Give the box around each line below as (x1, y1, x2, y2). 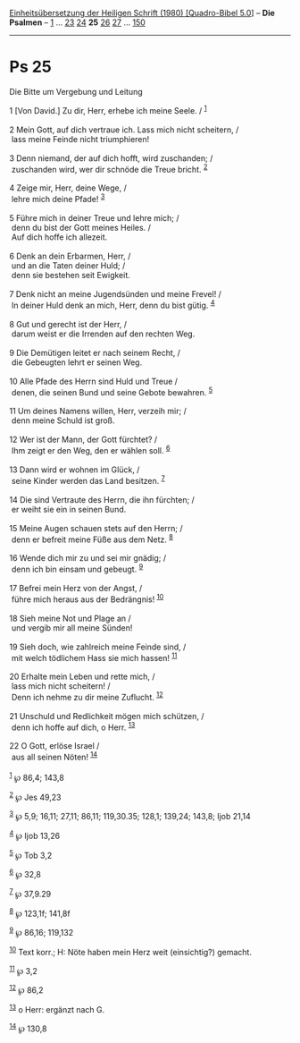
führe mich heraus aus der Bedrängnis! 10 (11, 592, 164, 605)
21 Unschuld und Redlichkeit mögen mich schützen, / (9, 710, 204, 721)
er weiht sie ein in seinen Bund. (11, 504, 127, 514)
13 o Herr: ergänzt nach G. (9, 1003, 105, 1014)
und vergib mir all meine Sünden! (11, 622, 133, 633)
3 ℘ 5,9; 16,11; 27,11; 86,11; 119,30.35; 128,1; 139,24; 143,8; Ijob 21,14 (9, 810, 252, 822)
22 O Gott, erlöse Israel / (9, 741, 100, 751)
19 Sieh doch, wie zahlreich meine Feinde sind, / (9, 641, 187, 652)
